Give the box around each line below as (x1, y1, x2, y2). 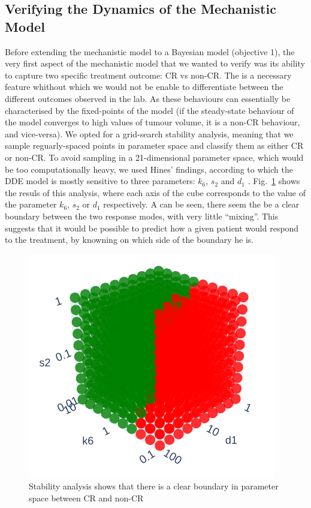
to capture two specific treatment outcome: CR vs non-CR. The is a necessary (5, 68, 292, 81)
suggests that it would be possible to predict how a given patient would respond (5, 221, 299, 234)
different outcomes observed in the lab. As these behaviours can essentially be (5, 92, 291, 104)
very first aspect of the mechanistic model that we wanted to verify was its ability (5, 57, 305, 70)
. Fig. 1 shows (247, 175, 300, 187)
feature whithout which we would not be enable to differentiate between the (5, 80, 283, 93)
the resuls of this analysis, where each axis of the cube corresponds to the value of (5, 186, 306, 199)
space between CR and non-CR (29, 491, 144, 504)
